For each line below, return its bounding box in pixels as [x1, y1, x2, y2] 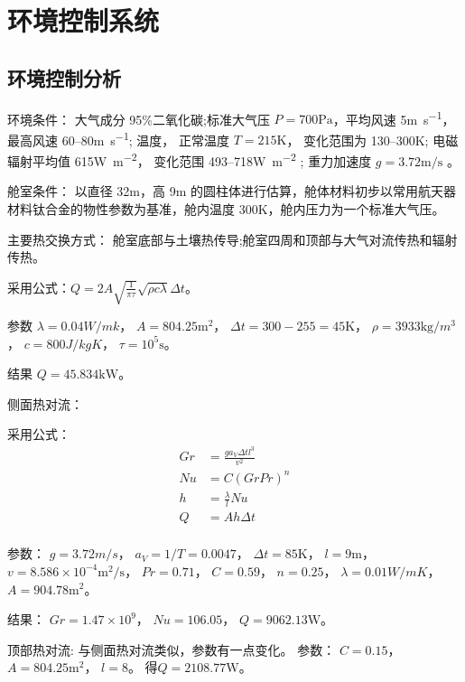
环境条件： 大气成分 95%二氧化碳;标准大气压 [7, 109, 270, 128]
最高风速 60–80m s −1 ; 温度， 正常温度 [7, 127, 229, 149]
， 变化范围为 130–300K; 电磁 [286, 130, 459, 149]
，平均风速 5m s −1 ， [332, 107, 455, 128]
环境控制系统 [7, 2, 160, 39]
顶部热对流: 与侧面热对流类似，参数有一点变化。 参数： [7, 640, 336, 659]
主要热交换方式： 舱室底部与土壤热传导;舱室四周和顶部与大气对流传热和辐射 [7, 229, 458, 248]
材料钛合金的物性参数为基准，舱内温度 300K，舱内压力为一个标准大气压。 [7, 199, 445, 218]
